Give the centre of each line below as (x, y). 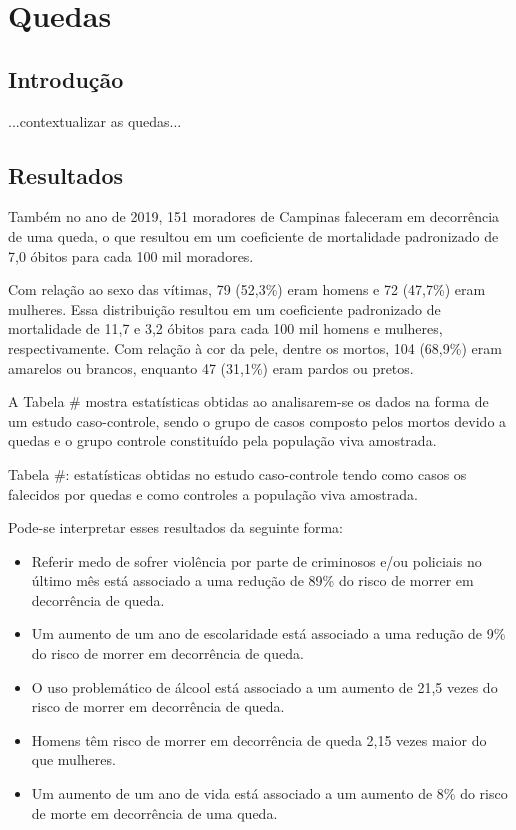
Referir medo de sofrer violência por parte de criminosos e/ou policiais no (256, 560)
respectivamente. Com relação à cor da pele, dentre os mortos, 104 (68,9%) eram (255, 347)
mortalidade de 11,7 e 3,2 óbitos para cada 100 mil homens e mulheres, (225, 328)
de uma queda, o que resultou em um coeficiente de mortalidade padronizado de (253, 235)
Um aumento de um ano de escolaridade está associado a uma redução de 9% (268, 633)
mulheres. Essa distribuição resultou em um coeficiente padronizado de (224, 308)
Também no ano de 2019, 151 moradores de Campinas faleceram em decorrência (254, 216)
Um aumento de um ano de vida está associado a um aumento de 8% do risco (269, 793)
